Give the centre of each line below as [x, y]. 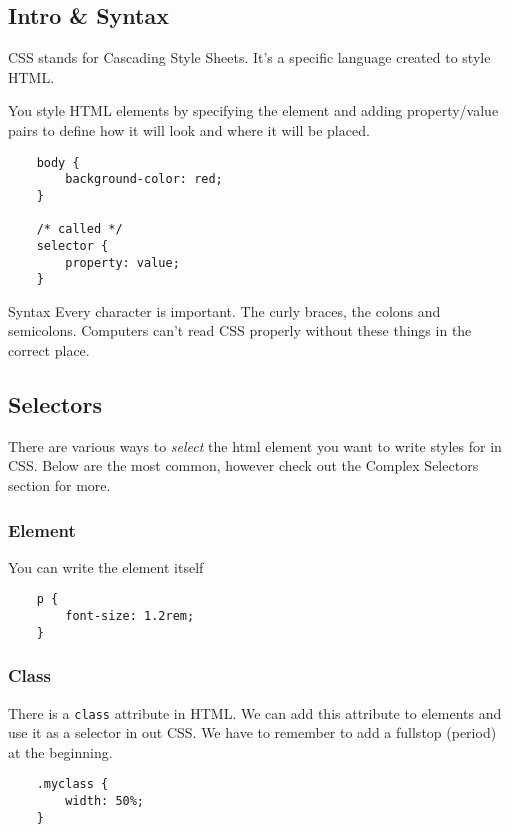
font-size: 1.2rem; [130, 616]
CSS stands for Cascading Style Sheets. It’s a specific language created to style [249, 57]
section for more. [59, 485]
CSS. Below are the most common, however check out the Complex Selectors [243, 465]
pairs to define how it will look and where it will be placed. [189, 129]
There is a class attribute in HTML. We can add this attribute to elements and [255, 712]
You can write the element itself [106, 566]
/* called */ [79, 229]
